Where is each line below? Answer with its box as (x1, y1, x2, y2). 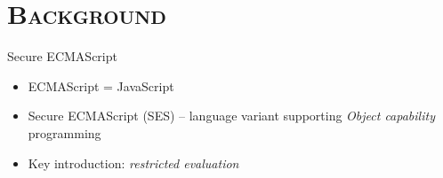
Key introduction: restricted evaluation (28, 153, 239, 172)
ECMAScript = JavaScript (28, 76, 174, 95)
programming (28, 123, 101, 142)
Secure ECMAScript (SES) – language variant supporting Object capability (28, 106, 435, 125)
